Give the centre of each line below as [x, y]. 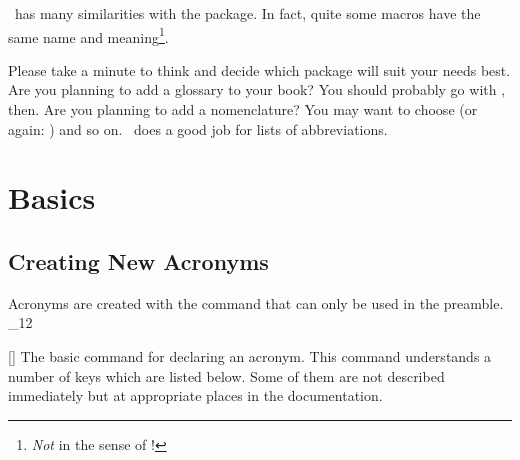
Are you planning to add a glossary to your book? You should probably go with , [257, 89]
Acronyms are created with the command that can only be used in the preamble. [256, 302]
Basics [52, 197]
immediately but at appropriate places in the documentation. [195, 395]
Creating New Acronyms [138, 260]
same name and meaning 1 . [88, 35]
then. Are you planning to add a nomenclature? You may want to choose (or [243, 109]
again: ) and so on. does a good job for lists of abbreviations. [198, 128]
